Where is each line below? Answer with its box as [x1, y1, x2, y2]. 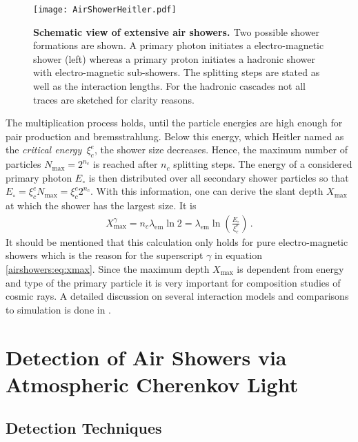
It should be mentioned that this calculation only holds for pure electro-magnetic [6, 234, 348, 249]
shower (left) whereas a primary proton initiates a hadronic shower [33, 51, 315, 66]
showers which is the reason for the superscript [6, 248, 203, 262]
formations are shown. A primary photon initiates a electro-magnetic [33, 38, 324, 52]
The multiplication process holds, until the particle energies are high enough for [6, 115, 343, 130]
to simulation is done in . [6, 302, 112, 316]
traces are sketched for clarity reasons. [33, 92, 195, 106]
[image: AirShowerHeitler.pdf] [33, 5, 177, 15]
